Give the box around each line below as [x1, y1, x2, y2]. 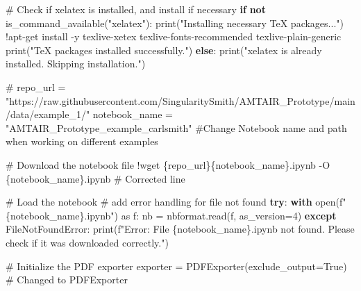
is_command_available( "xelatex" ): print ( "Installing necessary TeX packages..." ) [6, 15, 344, 30]
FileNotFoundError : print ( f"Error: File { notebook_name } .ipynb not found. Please [6, 222, 355, 236]
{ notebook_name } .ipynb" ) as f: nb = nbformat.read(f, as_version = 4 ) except [6, 208, 337, 222]
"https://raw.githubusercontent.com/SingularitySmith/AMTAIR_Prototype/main [6, 93, 355, 108]
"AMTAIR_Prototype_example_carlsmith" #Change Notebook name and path [6, 120, 347, 135]
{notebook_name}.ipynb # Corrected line [6, 171, 185, 185]
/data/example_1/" [6, 107, 90, 122]
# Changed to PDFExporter [6, 272, 128, 287]
